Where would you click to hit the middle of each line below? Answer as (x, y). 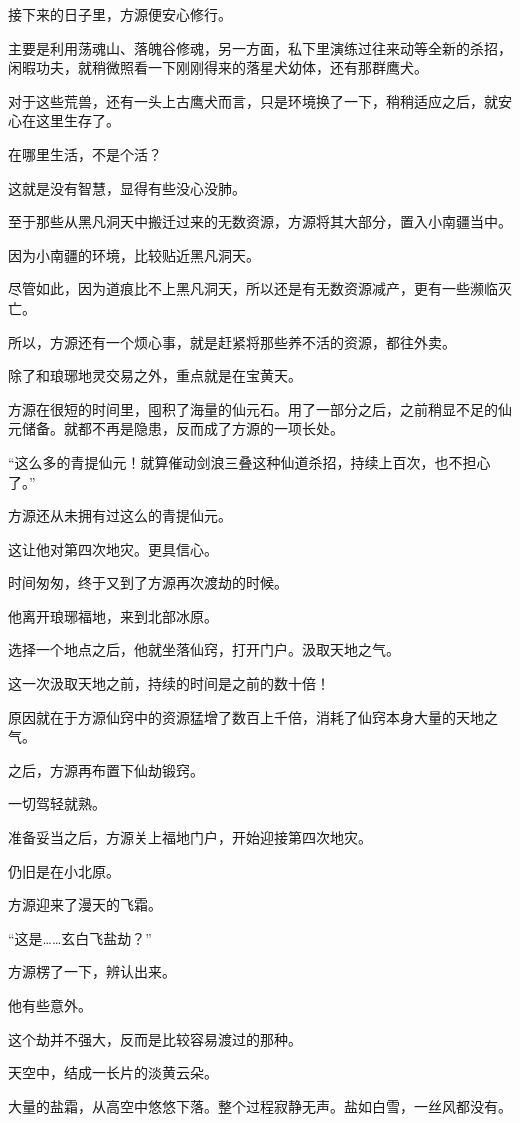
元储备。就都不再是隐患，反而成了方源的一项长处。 (176, 428)
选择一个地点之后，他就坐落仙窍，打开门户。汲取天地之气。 (204, 649)
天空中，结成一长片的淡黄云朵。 (113, 1072)
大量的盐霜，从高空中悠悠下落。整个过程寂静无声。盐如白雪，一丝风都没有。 (260, 1105)
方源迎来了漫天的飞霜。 (85, 904)
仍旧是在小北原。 (64, 870)
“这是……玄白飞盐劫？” (80, 937)
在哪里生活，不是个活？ (85, 153)
